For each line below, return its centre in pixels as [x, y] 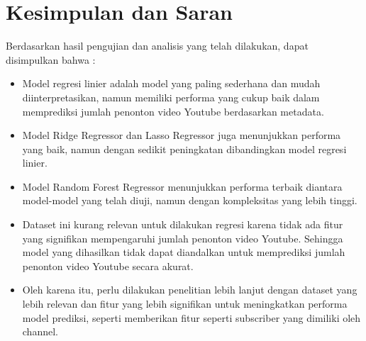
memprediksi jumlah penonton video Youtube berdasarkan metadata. [173, 111]
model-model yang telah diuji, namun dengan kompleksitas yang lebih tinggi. [190, 200]
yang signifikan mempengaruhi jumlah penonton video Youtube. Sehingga [183, 238]
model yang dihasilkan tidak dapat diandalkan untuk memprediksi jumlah [184, 252]
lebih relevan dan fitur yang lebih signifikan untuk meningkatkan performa [185, 304]
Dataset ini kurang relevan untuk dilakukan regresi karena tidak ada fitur [183, 224]
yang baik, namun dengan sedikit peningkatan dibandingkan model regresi [184, 149]
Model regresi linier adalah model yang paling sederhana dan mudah [171, 83]
